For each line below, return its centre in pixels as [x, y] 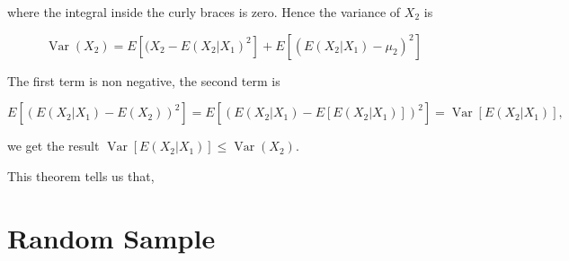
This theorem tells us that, [81, 175]
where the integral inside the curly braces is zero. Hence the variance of [204, 12]
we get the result [53, 146]
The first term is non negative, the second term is [144, 80]
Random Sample [111, 237]
